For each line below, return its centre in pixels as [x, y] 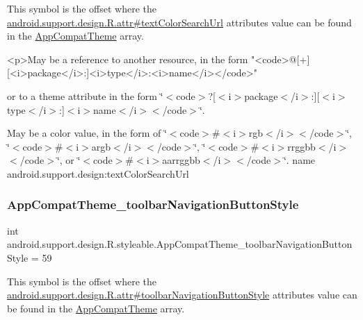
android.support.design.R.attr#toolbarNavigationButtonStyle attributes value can [182, 295]
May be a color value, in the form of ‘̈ [87, 133]
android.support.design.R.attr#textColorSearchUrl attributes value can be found [179, 22]
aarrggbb [181, 160]
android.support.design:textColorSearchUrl [98, 173]
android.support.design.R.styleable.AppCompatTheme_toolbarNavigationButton [180, 244]
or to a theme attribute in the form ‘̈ [85, 95]
